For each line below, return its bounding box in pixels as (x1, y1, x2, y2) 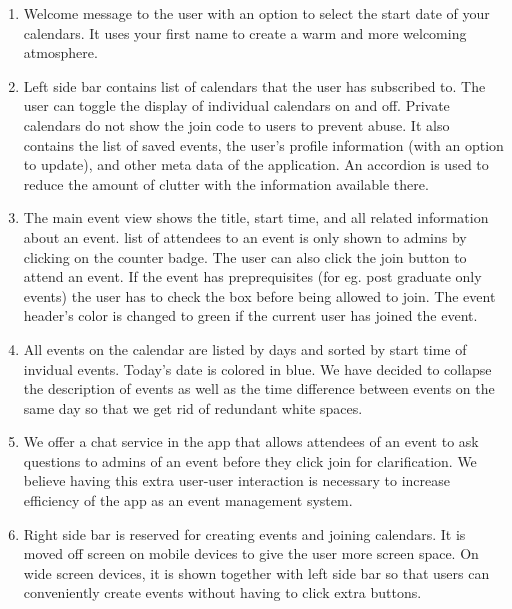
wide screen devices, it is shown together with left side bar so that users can (23, 562, 490, 583)
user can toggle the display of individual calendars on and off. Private (23, 95, 450, 116)
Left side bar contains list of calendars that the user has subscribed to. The (23, 75, 486, 96)
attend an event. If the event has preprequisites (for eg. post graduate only (23, 266, 482, 287)
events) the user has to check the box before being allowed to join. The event (23, 285, 496, 306)
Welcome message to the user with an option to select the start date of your (23, 3, 490, 23)
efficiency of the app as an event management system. (23, 490, 353, 511)
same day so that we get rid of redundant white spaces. (23, 397, 363, 418)
